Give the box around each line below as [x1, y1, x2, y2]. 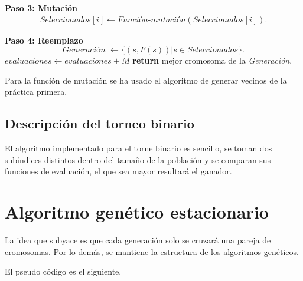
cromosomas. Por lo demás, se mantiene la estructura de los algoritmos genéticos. [5, 245, 299, 257]
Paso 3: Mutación [5, 2, 77, 14]
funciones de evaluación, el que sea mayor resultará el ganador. [5, 165, 232, 177]
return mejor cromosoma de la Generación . [132, 54, 292, 67]
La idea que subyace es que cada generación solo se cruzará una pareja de [5, 234, 271, 246]
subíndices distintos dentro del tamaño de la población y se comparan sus [5, 153, 271, 166]
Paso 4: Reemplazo [5, 34, 83, 46]
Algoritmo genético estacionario [5, 200, 269, 224]
